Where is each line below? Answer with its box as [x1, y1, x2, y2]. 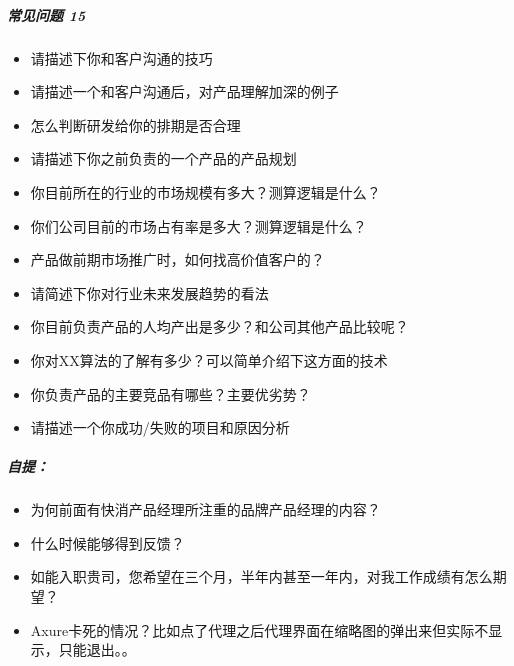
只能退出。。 [58, 639, 136, 660]
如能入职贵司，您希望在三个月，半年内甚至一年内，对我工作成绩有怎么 [30, 566, 493, 587]
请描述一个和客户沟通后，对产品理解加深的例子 [30, 81, 339, 102]
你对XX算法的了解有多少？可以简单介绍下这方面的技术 [30, 349, 388, 370]
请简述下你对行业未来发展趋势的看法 [30, 282, 269, 303]
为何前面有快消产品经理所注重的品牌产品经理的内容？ [30, 499, 381, 520]
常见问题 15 [7, 4, 86, 25]
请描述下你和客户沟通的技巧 [30, 47, 213, 68]
